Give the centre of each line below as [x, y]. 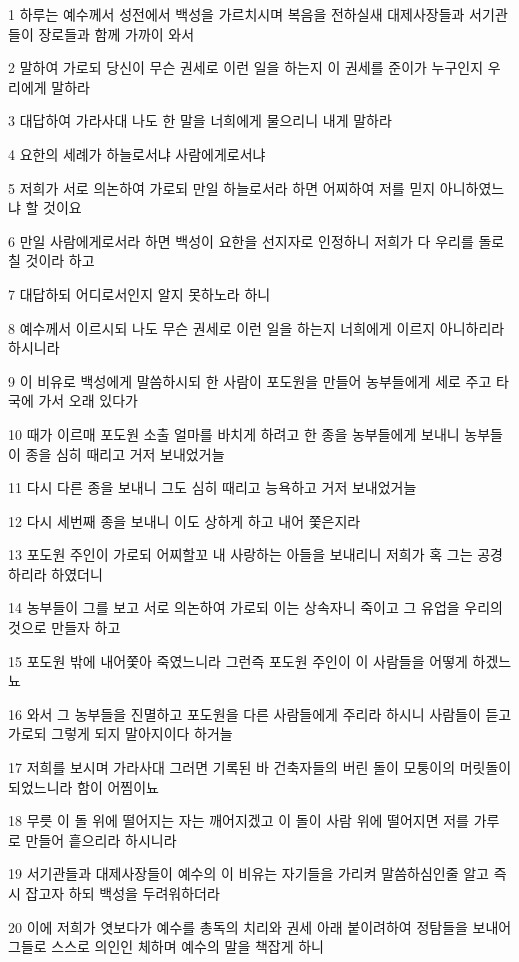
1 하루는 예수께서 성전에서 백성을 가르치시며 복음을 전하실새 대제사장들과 [236, 14]
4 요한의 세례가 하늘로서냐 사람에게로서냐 [137, 153]
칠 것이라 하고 [51, 260]
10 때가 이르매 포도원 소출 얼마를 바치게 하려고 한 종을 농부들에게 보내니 [234, 433]
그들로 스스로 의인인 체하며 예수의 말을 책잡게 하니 [166, 946]
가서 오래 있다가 [88, 400]
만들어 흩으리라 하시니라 [101, 839]
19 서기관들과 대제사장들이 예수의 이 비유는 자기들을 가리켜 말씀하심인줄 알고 [248, 873]
